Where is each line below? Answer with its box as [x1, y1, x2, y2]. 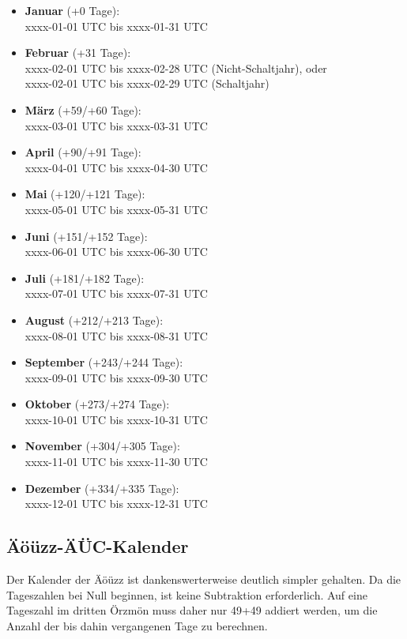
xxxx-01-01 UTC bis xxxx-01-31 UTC [24, 17, 208, 34]
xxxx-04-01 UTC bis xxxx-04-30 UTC [24, 159, 208, 175]
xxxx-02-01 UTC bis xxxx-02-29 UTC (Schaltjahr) [24, 75, 269, 92]
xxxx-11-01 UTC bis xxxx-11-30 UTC [24, 453, 208, 470]
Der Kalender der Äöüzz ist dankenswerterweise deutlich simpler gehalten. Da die [6, 571, 401, 588]
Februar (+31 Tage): [24, 44, 131, 61]
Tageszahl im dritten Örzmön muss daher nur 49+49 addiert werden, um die [6, 602, 378, 618]
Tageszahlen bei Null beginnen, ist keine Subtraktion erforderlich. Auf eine [6, 586, 367, 603]
